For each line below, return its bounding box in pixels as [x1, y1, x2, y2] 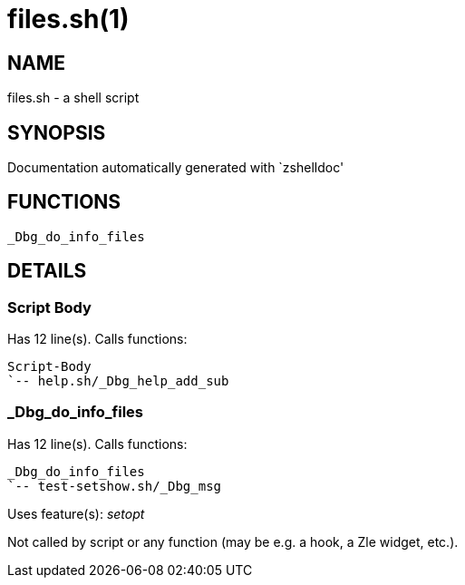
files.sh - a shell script [7, 90, 140, 106]
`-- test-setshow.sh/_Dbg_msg [7, 478, 222, 493]
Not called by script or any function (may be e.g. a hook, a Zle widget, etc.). [7, 533, 459, 550]
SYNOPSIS [7, 121, 106, 144]
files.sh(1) [7, 4, 130, 34]
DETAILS [7, 259, 87, 283]
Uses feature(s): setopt [7, 505, 145, 522]
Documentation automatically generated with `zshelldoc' [7, 160, 344, 176]
